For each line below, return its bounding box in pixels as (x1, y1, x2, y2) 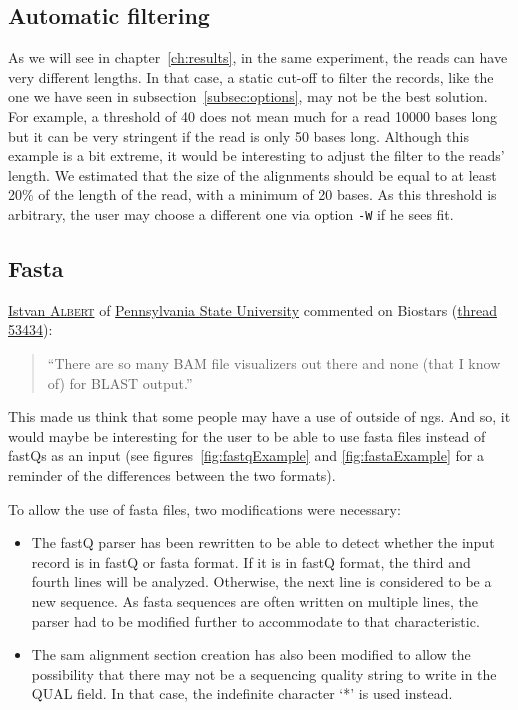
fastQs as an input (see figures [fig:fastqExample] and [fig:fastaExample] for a (8, 445, 484, 466)
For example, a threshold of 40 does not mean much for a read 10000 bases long (8, 105, 498, 126)
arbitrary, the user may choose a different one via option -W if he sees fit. (8, 203, 454, 224)
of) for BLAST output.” (47, 372, 193, 393)
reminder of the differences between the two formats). (8, 464, 336, 485)
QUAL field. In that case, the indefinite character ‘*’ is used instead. (31, 683, 453, 704)
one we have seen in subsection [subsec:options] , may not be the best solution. (8, 86, 488, 107)
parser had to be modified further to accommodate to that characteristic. (31, 610, 480, 631)
